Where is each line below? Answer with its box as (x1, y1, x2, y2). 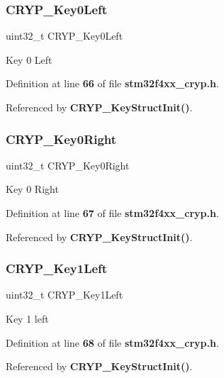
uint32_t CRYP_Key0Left (6, 28, 123, 43)
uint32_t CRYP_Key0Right (6, 157, 130, 172)
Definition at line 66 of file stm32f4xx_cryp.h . (6, 76, 219, 91)
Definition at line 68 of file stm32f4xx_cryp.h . (6, 335, 219, 350)
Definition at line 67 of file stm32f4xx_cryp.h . (6, 206, 219, 220)
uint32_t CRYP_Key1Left (6, 287, 123, 302)
